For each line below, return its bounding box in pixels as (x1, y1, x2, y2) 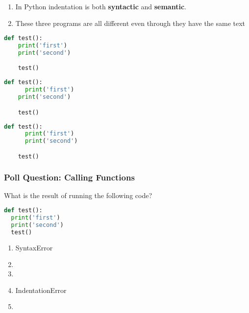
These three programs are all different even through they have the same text (15, 18, 246, 28)
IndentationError (15, 285, 67, 295)
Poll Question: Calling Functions (4, 171, 135, 183)
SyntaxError (15, 242, 53, 252)
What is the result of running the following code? (4, 190, 152, 200)
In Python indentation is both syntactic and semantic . (15, 1, 186, 11)
